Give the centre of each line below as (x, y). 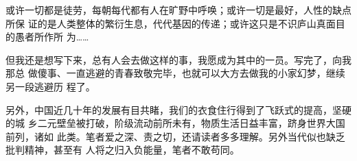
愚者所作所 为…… (52, 37)
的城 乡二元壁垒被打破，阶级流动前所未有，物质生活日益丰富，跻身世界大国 (175, 123)
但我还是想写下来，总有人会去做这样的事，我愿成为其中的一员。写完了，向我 (178, 59)
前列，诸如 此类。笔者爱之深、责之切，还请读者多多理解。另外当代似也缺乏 (175, 136)
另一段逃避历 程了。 (50, 86)
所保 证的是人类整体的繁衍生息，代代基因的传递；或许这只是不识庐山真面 (171, 23)
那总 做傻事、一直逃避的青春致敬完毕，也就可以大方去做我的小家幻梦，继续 (175, 73)
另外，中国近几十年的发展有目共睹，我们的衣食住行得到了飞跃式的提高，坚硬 (178, 109)
